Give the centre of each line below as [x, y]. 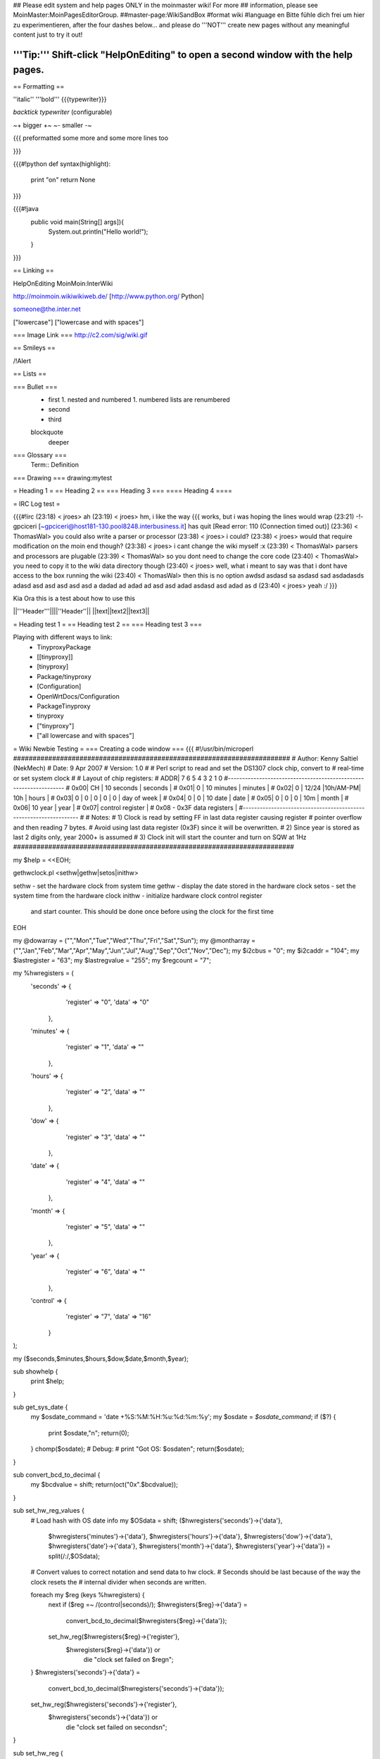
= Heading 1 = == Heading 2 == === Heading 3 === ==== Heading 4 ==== [122, 491]
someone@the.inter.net [47, 309]
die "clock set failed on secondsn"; [116, 1727]
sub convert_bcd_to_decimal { [57, 1475]
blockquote [47, 432]
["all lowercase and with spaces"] [86, 736]
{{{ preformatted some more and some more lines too [91, 138]
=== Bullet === [35, 386]
